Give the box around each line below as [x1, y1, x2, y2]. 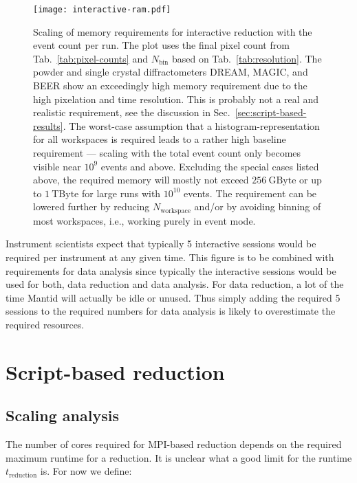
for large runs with [81, 186, 161, 200]
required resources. [6, 317, 85, 331]
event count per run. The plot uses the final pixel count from [33, 38, 290, 52]
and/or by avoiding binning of [194, 199, 321, 214]
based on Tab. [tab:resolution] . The [171, 51, 322, 65]
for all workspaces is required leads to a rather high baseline [33, 132, 286, 146]
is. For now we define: [40, 464, 132, 478]
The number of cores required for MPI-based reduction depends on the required [6, 437, 342, 451]
